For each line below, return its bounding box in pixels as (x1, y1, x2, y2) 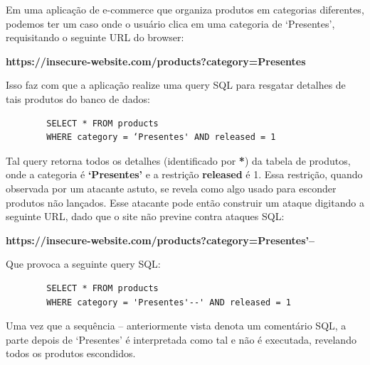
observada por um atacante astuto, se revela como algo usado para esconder (6, 180, 337, 195)
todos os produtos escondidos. (6, 346, 136, 361)
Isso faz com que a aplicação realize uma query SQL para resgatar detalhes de (6, 77, 346, 92)
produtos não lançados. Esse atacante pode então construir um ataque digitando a (6, 195, 364, 209)
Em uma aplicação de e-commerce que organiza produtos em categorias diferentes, (6, 2, 364, 16)
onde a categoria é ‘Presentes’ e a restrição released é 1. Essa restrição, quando (6, 167, 363, 182)
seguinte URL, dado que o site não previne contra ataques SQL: (6, 209, 285, 224)
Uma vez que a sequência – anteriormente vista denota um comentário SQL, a (6, 318, 347, 333)
